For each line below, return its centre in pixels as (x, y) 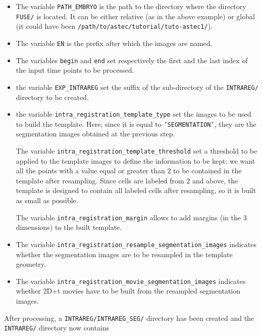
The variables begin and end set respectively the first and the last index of (132, 60)
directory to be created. (52, 97)
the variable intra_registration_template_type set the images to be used (134, 114)
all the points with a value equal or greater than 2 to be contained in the (129, 171)
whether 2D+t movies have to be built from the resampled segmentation (128, 291)
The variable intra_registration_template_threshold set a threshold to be (137, 151)
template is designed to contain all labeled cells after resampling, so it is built (136, 190)
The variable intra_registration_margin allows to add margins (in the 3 (131, 217)
